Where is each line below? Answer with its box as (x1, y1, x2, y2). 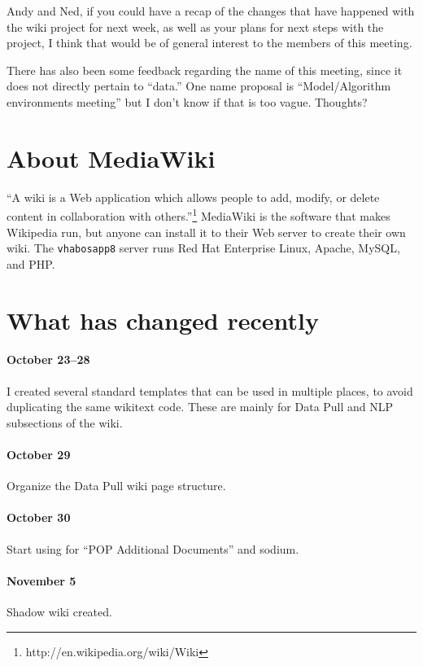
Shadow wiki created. (7, 602, 112, 620)
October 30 (7, 509, 71, 526)
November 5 (7, 572, 76, 589)
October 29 (7, 445, 71, 462)
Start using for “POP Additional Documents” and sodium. (7, 540, 299, 557)
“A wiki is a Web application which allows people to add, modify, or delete (7, 188, 380, 205)
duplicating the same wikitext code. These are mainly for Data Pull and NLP (7, 398, 394, 415)
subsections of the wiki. (7, 414, 123, 431)
